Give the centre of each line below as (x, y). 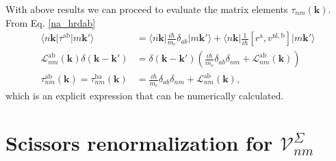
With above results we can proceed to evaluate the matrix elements (147, 9)
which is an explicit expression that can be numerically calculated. (145, 96)
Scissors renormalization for (139, 143)
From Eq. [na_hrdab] (51, 22)
